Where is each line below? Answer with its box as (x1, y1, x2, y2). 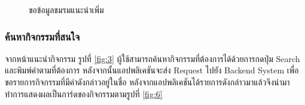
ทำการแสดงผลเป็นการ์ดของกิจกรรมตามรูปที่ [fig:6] (5, 87, 163, 100)
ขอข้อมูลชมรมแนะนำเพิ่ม (29, 4, 104, 16)
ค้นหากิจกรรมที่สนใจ (5, 29, 80, 44)
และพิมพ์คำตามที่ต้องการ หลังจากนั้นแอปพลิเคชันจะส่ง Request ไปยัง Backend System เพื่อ (5, 64, 299, 76)
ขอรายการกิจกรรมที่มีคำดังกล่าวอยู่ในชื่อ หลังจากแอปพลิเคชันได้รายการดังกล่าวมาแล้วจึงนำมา (5, 76, 290, 88)
